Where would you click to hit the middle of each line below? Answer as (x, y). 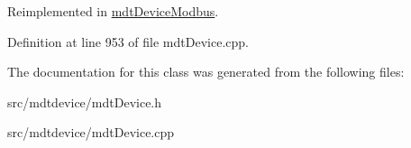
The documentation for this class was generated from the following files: (206, 72)
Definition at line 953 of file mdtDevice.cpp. (128, 41)
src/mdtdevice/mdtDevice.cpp (91, 132)
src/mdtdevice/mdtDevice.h (85, 102)
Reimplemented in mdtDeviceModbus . (113, 11)
